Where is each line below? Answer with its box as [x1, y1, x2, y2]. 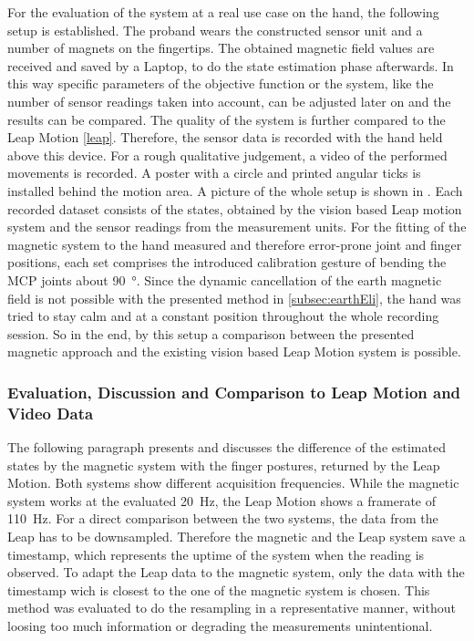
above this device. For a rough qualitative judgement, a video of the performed [7, 145, 448, 164]
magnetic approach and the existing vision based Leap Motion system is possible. [7, 342, 461, 361]
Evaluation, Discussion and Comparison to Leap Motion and [7, 380, 461, 403]
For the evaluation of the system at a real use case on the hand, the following [7, 3, 439, 21]
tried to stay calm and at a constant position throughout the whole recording [7, 306, 439, 326]
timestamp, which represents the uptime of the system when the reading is [7, 544, 425, 563]
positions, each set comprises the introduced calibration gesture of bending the [7, 253, 447, 272]
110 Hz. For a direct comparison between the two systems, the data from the [7, 509, 438, 528]
